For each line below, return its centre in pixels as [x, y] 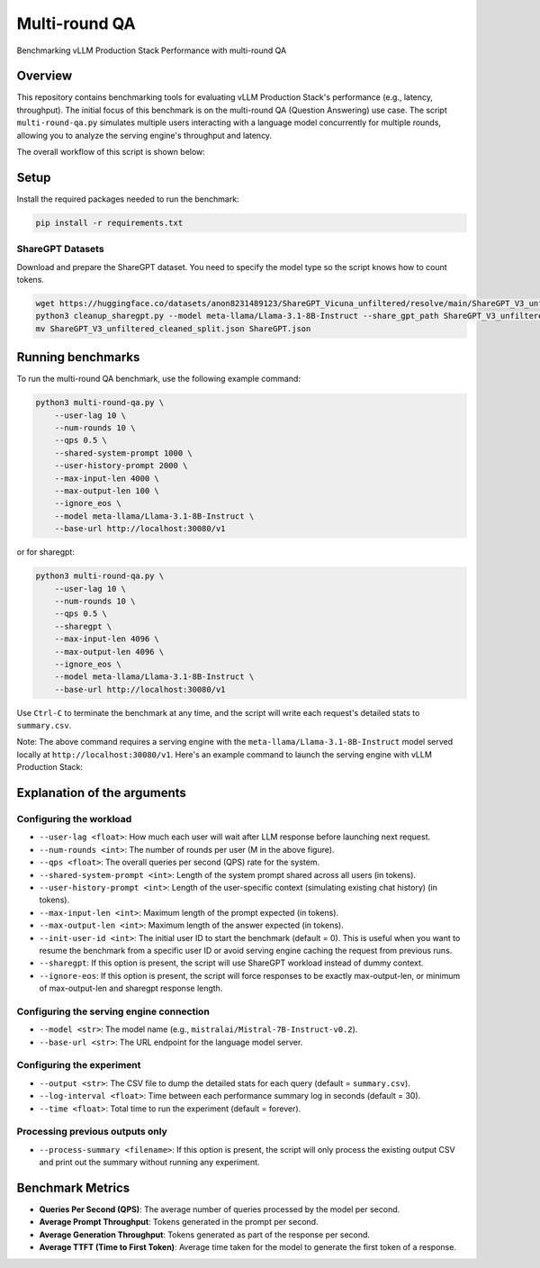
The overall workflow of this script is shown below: [111, 152]
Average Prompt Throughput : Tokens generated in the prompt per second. [179, 1222]
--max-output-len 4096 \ [109, 652]
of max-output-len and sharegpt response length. [131, 988]
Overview [45, 76]
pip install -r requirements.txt [109, 222]
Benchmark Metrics [73, 1187]
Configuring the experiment [79, 1065]
